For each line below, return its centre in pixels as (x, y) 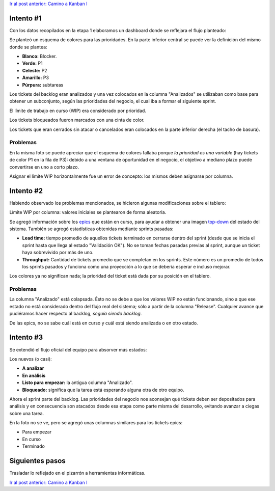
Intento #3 (26, 337)
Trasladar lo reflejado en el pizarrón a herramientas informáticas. (77, 473)
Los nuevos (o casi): (31, 359)
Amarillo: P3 (36, 78)
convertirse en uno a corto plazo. (44, 167)
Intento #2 (26, 191)
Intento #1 (25, 18)
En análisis (34, 375)
